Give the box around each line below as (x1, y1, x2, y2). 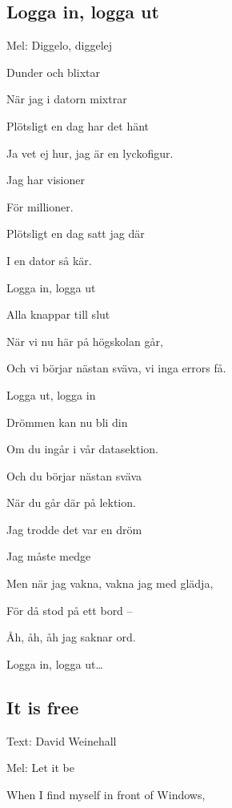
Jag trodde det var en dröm (6, 521, 142, 537)
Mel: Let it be (6, 759, 74, 776)
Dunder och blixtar (6, 63, 100, 80)
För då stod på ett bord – (6, 601, 133, 618)
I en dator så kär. (6, 251, 92, 268)
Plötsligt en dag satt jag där (6, 225, 145, 242)
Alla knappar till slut (6, 306, 110, 323)
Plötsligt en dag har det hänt (6, 117, 150, 134)
